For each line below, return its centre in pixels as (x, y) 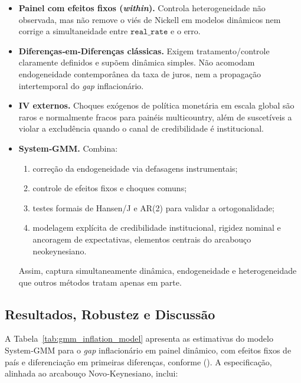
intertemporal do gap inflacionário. (81, 85)
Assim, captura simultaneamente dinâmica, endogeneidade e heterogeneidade (158, 271)
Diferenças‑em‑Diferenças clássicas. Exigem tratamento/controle (144, 50)
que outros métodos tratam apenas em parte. (100, 282)
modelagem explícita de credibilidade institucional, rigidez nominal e (157, 227)
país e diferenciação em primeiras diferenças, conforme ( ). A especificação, (138, 361)
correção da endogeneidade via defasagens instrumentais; (135, 168)
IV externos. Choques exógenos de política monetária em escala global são (156, 105)
